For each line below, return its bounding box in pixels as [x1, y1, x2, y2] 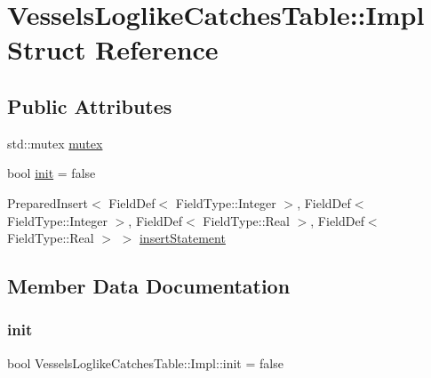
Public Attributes [7, 92, 172, 119]
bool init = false [7, 164, 96, 182]
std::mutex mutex [7, 133, 103, 152]
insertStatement [139, 229, 226, 247]
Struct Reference [7, 31, 219, 68]
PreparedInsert [7, 193, 89, 212]
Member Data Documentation [7, 272, 291, 300]
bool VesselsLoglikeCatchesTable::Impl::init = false [7, 353, 283, 372]
